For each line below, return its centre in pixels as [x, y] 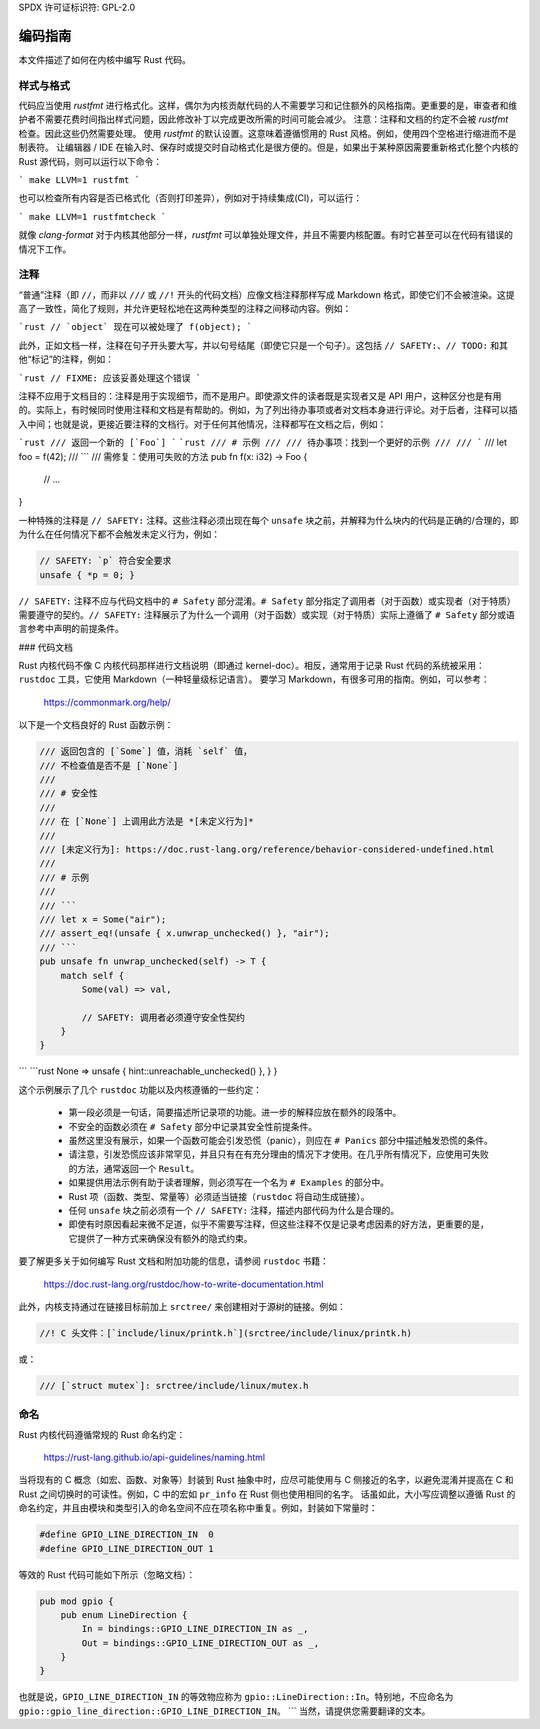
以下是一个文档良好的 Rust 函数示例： [96, 725]
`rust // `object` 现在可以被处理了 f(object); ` [135, 327]
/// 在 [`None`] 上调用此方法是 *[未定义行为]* [146, 821]
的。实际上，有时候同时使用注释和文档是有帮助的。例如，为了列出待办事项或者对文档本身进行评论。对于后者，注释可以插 [268, 410]
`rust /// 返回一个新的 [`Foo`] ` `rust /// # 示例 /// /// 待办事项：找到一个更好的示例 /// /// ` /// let [262, 442]
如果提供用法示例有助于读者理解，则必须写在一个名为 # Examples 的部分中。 [229, 1182]
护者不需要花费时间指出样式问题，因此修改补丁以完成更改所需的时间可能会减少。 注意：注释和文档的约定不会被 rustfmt [263, 119]
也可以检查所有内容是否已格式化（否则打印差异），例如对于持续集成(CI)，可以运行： [190, 198]
